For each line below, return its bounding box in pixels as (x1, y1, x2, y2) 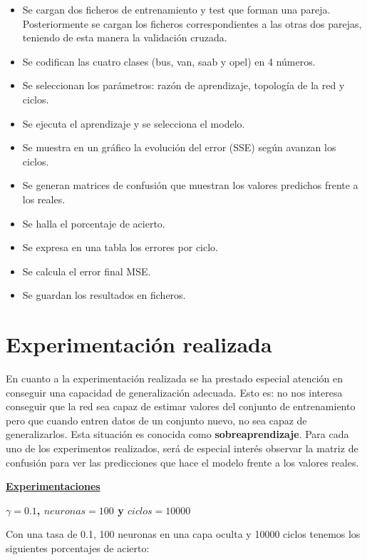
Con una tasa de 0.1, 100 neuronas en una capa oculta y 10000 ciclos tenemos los (6, 526, 361, 541)
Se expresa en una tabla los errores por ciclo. (22, 240, 218, 255)
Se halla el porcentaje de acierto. (22, 215, 165, 230)
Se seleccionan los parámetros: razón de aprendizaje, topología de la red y (22, 78, 345, 93)
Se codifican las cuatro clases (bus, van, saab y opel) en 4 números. (22, 54, 316, 68)
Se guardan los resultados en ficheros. (22, 287, 186, 302)
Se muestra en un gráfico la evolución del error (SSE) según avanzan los (22, 140, 336, 155)
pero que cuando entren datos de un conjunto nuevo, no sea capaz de (6, 412, 307, 427)
